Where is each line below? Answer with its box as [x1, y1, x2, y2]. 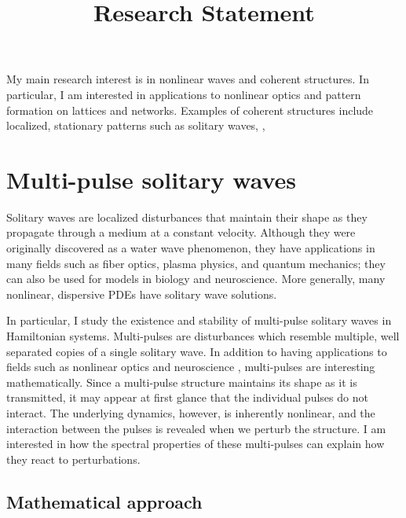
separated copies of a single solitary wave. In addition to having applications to [6, 343, 387, 359]
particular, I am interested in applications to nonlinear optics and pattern [6, 86, 361, 102]
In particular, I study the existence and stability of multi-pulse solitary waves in [6, 312, 392, 329]
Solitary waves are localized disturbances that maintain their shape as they [6, 208, 368, 225]
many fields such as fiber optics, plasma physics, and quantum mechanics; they [6, 255, 386, 271]
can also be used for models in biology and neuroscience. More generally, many [6, 270, 386, 287]
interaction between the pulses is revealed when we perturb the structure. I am [6, 420, 386, 436]
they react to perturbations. [6, 450, 141, 467]
